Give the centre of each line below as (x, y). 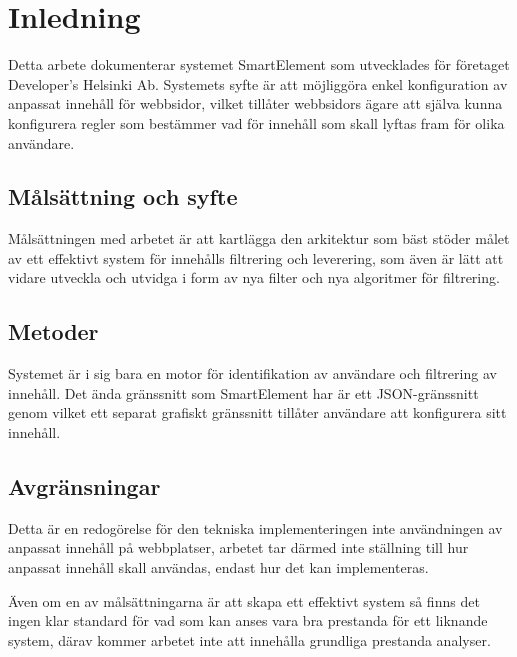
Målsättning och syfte (123, 196)
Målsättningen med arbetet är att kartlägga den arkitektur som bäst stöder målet (259, 238)
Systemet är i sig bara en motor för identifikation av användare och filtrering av (252, 373)
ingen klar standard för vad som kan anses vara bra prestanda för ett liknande (248, 620)
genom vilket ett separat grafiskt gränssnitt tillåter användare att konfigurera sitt (257, 412)
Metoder (53, 331)
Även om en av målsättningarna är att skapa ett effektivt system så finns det (244, 600)
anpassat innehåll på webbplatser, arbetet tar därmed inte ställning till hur (238, 547)
